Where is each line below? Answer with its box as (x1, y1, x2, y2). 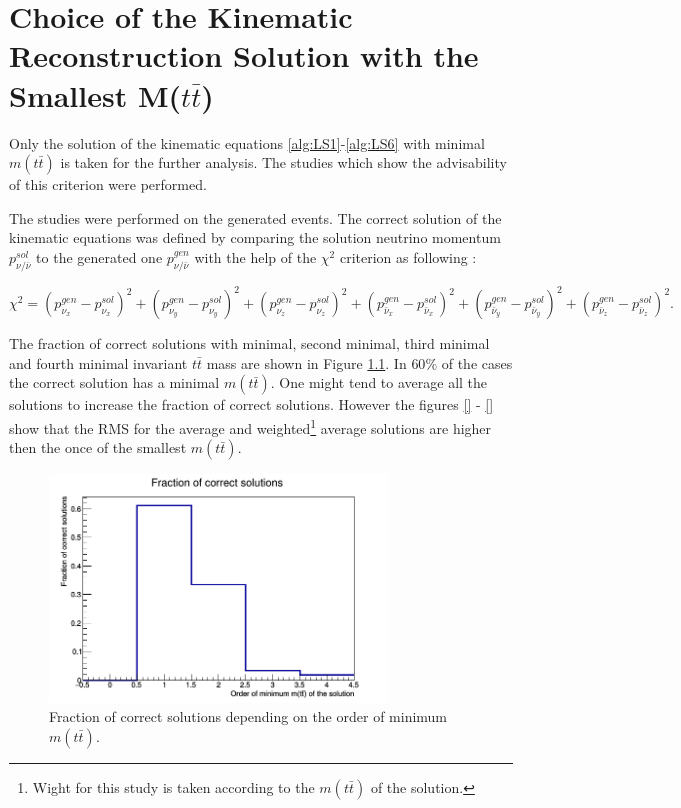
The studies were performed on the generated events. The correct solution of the (9, 207, 502, 228)
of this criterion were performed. (9, 174, 207, 195)
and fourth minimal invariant (9, 352, 188, 373)
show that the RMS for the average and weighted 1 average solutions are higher (9, 414, 492, 438)
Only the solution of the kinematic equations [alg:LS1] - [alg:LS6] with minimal (9, 132, 485, 153)
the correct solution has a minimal (9, 372, 220, 393)
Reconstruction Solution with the (9, 35, 479, 76)
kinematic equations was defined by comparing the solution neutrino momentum (9, 227, 501, 248)
